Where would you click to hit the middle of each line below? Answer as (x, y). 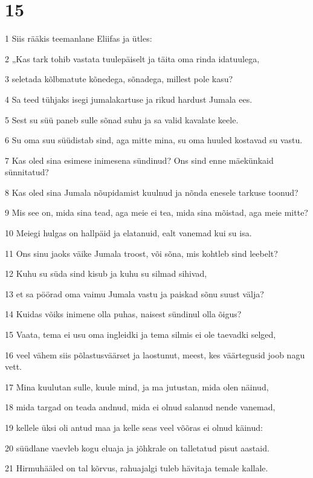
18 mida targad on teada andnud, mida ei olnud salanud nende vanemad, (140, 407)
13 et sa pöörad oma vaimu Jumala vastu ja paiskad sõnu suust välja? (134, 293)
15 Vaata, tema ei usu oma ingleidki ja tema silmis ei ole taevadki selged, (140, 334)
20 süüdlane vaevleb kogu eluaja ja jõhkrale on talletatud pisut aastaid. (137, 447)
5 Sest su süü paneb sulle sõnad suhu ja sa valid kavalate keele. (122, 119)
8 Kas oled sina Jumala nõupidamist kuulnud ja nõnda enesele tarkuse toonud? (152, 192)
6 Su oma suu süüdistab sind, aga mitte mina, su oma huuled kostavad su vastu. (154, 140)
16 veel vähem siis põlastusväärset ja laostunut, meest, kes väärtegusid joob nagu (155, 354)
